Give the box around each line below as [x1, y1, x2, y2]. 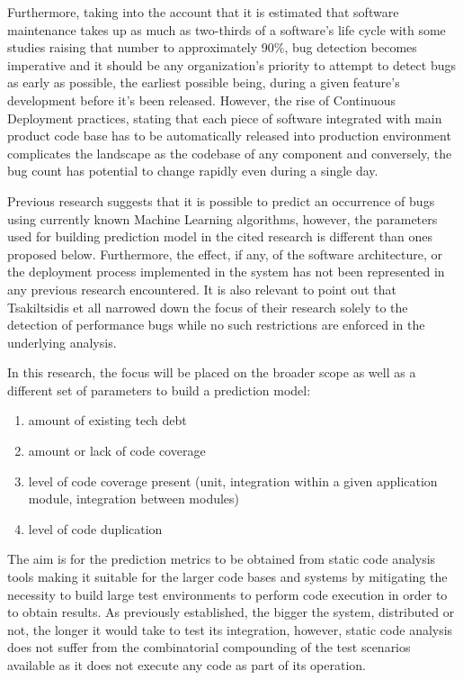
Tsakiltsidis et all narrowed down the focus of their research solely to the [7, 297, 408, 316]
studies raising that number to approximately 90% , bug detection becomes [7, 38, 417, 57]
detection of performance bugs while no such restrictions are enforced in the [7, 315, 425, 334]
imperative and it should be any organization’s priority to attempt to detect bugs [7, 55, 456, 74]
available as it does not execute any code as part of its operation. [7, 656, 366, 674]
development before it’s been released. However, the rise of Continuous [7, 90, 396, 109]
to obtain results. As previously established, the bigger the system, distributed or [7, 603, 455, 621]
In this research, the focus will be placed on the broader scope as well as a [7, 363, 416, 382]
